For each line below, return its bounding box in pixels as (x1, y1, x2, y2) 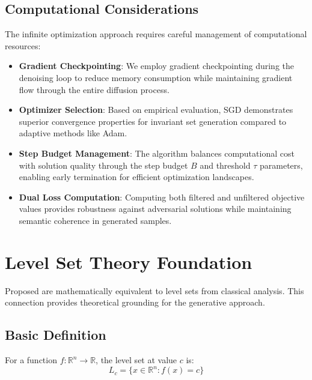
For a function (5, 354, 57, 366)
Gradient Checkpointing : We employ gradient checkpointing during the (19, 59, 295, 72)
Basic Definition (5, 325, 106, 344)
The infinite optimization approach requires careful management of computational (5, 28, 307, 40)
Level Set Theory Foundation (5, 249, 252, 274)
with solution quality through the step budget (19, 158, 188, 171)
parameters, (259, 158, 303, 171)
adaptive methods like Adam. (19, 127, 127, 139)
